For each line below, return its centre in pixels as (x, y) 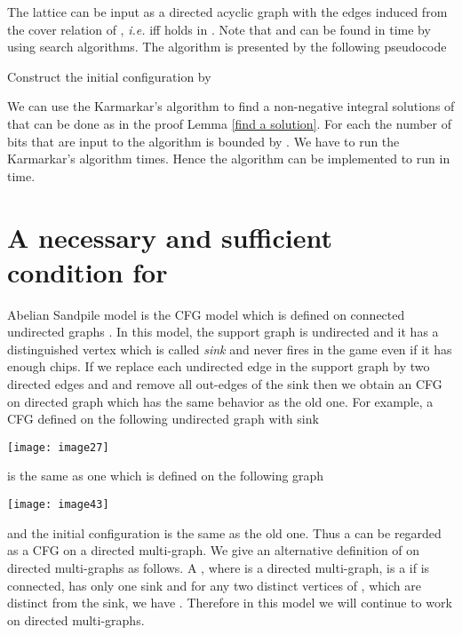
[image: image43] (58, 505)
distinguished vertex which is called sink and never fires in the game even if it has (230, 349)
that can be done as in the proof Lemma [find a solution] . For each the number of (230, 123)
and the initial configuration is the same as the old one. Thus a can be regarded (224, 532)
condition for (88, 271)
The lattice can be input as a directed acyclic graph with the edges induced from (227, 12)
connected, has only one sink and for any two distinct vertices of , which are (214, 585)
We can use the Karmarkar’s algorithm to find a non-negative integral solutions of (231, 106)
